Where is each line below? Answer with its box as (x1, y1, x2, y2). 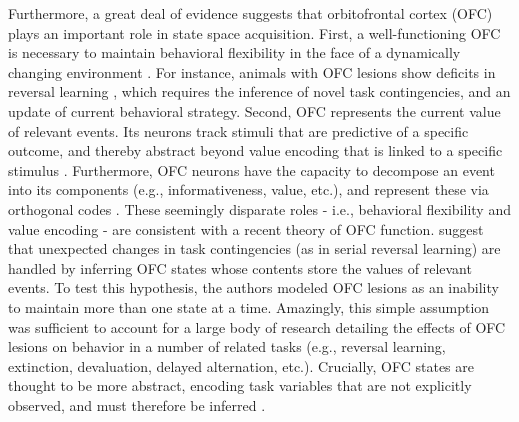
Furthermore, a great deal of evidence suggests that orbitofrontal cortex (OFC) (8, 3, 493, 23)
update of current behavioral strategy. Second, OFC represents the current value (8, 100, 501, 121)
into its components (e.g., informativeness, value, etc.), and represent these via (8, 179, 489, 200)
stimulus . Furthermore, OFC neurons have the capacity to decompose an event (8, 159, 495, 180)
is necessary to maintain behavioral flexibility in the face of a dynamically (8, 42, 461, 63)
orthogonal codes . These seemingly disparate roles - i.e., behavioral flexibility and (8, 198, 511, 219)
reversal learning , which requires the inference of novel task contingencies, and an (8, 81, 511, 102)
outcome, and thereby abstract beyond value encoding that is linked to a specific (8, 140, 503, 161)
